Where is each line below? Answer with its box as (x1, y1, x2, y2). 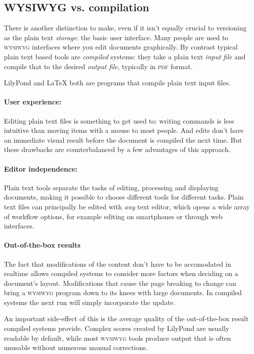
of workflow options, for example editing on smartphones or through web (4, 211, 223, 221)
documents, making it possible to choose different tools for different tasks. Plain (4, 192, 244, 202)
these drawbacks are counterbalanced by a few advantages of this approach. (4, 144, 231, 154)
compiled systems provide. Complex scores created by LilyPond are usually (4, 323, 229, 333)
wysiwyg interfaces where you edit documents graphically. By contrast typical (4, 42, 238, 52)
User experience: (4, 97, 62, 107)
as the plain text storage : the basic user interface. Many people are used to (4, 32, 229, 42)
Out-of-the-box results (4, 240, 81, 250)
